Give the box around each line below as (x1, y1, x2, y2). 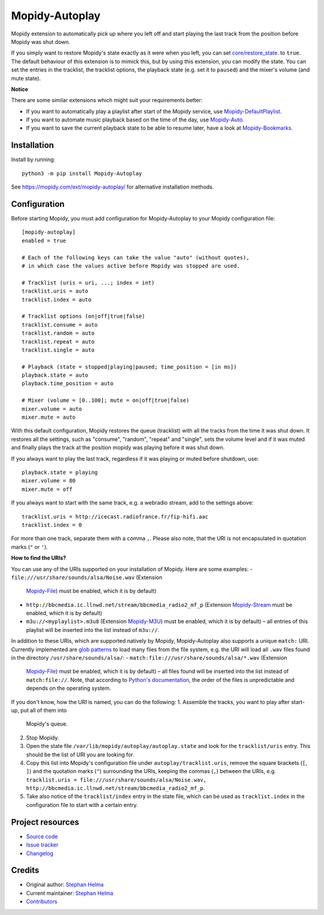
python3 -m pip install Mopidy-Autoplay (22, 170, 142, 177)
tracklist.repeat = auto (22, 338, 95, 345)
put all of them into (20, 707, 67, 714)
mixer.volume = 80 (22, 478, 76, 484)
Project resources (11, 817, 79, 827)
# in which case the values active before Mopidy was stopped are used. (22, 263, 240, 269)
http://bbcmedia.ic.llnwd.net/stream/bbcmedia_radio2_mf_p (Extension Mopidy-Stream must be (26, 601, 293, 608)
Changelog (26, 850, 53, 857)
